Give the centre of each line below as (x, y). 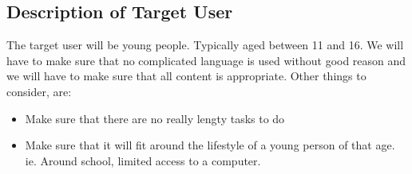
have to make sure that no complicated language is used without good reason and (206, 60)
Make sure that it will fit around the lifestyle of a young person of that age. (210, 145)
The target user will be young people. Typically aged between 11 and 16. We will (205, 45)
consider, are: (39, 91)
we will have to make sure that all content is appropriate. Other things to (186, 76)
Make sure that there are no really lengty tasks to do (155, 118)
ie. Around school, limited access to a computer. (143, 160)
